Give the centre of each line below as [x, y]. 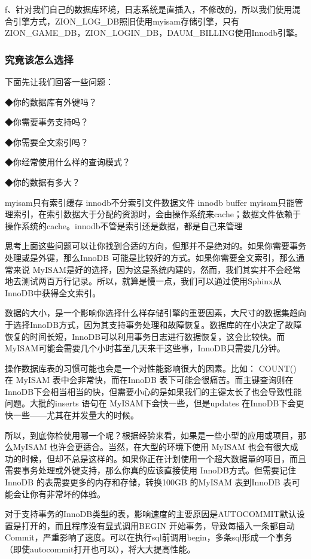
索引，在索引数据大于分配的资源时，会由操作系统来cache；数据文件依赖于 [157, 214]
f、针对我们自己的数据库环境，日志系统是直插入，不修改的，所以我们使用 [149, 9]
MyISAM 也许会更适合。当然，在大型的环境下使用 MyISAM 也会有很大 [151, 447]
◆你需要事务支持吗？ [47, 122]
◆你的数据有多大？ [42, 182]
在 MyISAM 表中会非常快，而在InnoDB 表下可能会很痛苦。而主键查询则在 [149, 380]
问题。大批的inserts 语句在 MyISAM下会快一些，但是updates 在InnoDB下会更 [155, 403]
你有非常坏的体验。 [67, 493]
